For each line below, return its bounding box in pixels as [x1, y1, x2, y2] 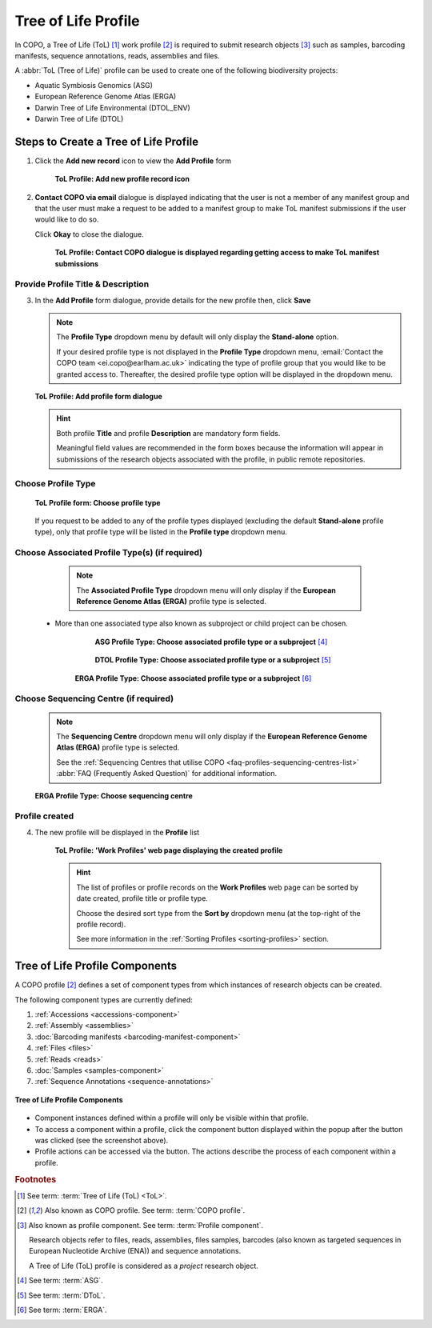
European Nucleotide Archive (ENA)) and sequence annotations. [29, 1246, 242, 1256]
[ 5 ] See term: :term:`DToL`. [17, 1290, 106, 1300]
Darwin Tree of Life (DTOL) [34, 114, 124, 123]
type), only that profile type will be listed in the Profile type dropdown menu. [34, 527, 287, 537]
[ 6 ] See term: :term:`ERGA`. [17, 1305, 107, 1314]
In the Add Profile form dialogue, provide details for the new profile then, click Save [34, 295, 311, 305]
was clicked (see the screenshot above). [34, 1135, 169, 1145]
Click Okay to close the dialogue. [34, 229, 144, 239]
